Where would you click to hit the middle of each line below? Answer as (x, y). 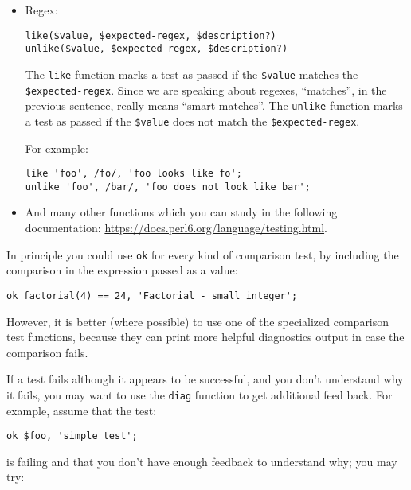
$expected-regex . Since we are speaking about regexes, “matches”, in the (206, 89)
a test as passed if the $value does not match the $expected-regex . (192, 121)
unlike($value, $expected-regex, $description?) (157, 49)
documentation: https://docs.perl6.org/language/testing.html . (176, 228)
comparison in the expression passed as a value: (122, 270)
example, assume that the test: (82, 410)
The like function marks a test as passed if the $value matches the (192, 74)
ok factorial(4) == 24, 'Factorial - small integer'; (152, 296)
